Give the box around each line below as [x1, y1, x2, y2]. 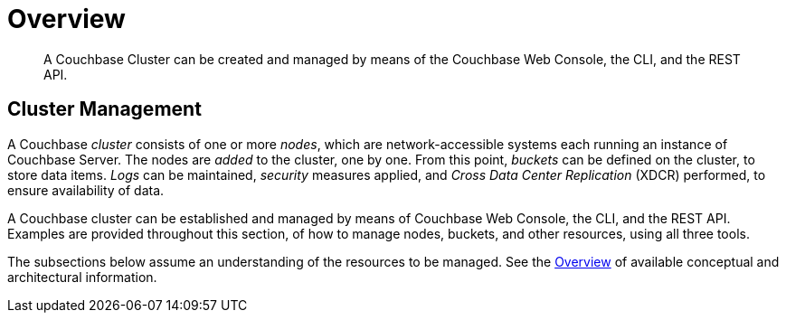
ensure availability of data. [7, 182, 165, 198]
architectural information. [7, 268, 157, 285]
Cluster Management [7, 98, 202, 121]
